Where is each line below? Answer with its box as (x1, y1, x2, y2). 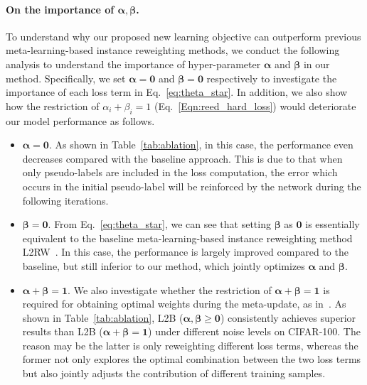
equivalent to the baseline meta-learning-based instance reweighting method (22, 230, 353, 245)
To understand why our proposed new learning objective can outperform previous (6, 28, 361, 43)
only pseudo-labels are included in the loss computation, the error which (22, 165, 338, 180)
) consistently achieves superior (220, 310, 356, 325)
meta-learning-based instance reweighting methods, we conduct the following (6, 43, 340, 58)
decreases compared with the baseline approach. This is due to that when (22, 151, 343, 166)
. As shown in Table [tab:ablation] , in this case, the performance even (48, 137, 353, 152)
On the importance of (6, 1, 115, 16)
